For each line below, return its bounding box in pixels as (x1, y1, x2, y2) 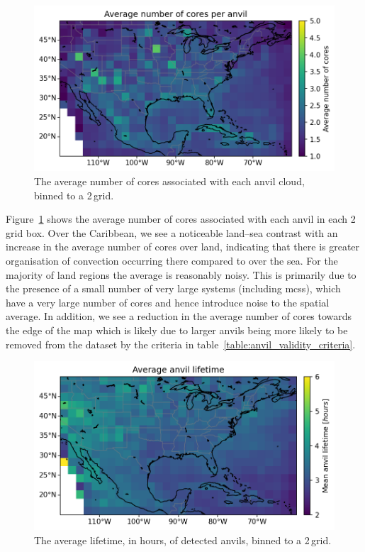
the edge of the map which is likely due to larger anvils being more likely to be (6, 322, 348, 337)
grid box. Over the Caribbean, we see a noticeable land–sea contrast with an (6, 225, 338, 240)
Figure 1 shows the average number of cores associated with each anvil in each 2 (6, 211, 356, 226)
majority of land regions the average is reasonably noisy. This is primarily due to (6, 267, 356, 282)
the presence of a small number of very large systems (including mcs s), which (6, 281, 341, 296)
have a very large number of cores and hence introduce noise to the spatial (6, 294, 330, 309)
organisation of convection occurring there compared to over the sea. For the (6, 253, 338, 267)
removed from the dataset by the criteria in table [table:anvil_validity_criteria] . (6, 336, 356, 351)
